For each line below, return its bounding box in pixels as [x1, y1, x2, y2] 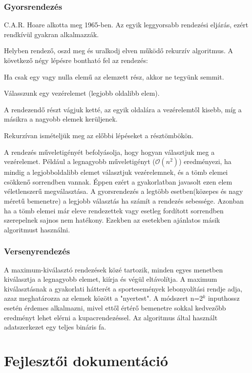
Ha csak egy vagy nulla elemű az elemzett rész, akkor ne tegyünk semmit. [4, 71, 224, 82]
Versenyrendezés [4, 245, 70, 257]
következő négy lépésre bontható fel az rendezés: [4, 55, 148, 65]
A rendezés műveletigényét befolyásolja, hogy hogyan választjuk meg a [4, 146, 215, 157]
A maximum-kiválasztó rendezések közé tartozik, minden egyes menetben [4, 264, 223, 274]
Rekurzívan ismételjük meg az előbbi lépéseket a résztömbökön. [4, 130, 194, 140]
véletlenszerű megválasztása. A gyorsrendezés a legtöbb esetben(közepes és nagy [4, 186, 243, 196]
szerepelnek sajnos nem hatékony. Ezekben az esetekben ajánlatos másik [4, 215, 220, 225]
